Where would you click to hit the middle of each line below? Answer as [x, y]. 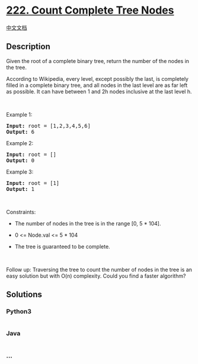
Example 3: [20, 172]
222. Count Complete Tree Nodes [90, 10]
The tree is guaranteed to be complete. [63, 246]
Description [28, 47]
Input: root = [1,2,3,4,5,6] [48, 126]
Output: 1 [20, 189]
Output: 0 [20, 160]
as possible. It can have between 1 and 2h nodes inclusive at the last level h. [99, 91]
